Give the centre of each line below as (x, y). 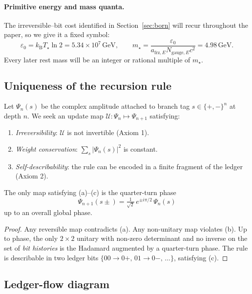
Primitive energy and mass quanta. (64, 6)
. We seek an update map (65, 115)
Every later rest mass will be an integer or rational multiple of (97, 59)
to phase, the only (31, 238)
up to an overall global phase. (48, 212)
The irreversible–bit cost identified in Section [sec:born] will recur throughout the (126, 25)
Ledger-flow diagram (57, 284)
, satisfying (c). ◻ (201, 257)
